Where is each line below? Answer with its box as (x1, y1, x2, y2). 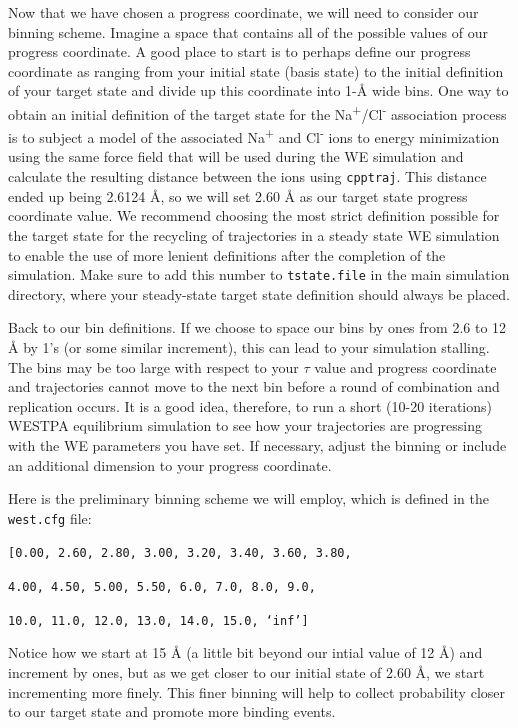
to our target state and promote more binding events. (8, 701, 336, 722)
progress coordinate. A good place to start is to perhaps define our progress (8, 41, 471, 62)
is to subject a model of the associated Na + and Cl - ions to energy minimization (8, 124, 500, 147)
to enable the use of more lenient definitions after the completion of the (8, 244, 446, 265)
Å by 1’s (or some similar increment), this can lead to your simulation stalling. (8, 336, 490, 357)
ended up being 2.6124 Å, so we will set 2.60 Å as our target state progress (8, 185, 468, 206)
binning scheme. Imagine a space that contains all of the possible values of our (8, 21, 488, 42)
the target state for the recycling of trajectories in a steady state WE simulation (8, 224, 500, 245)
